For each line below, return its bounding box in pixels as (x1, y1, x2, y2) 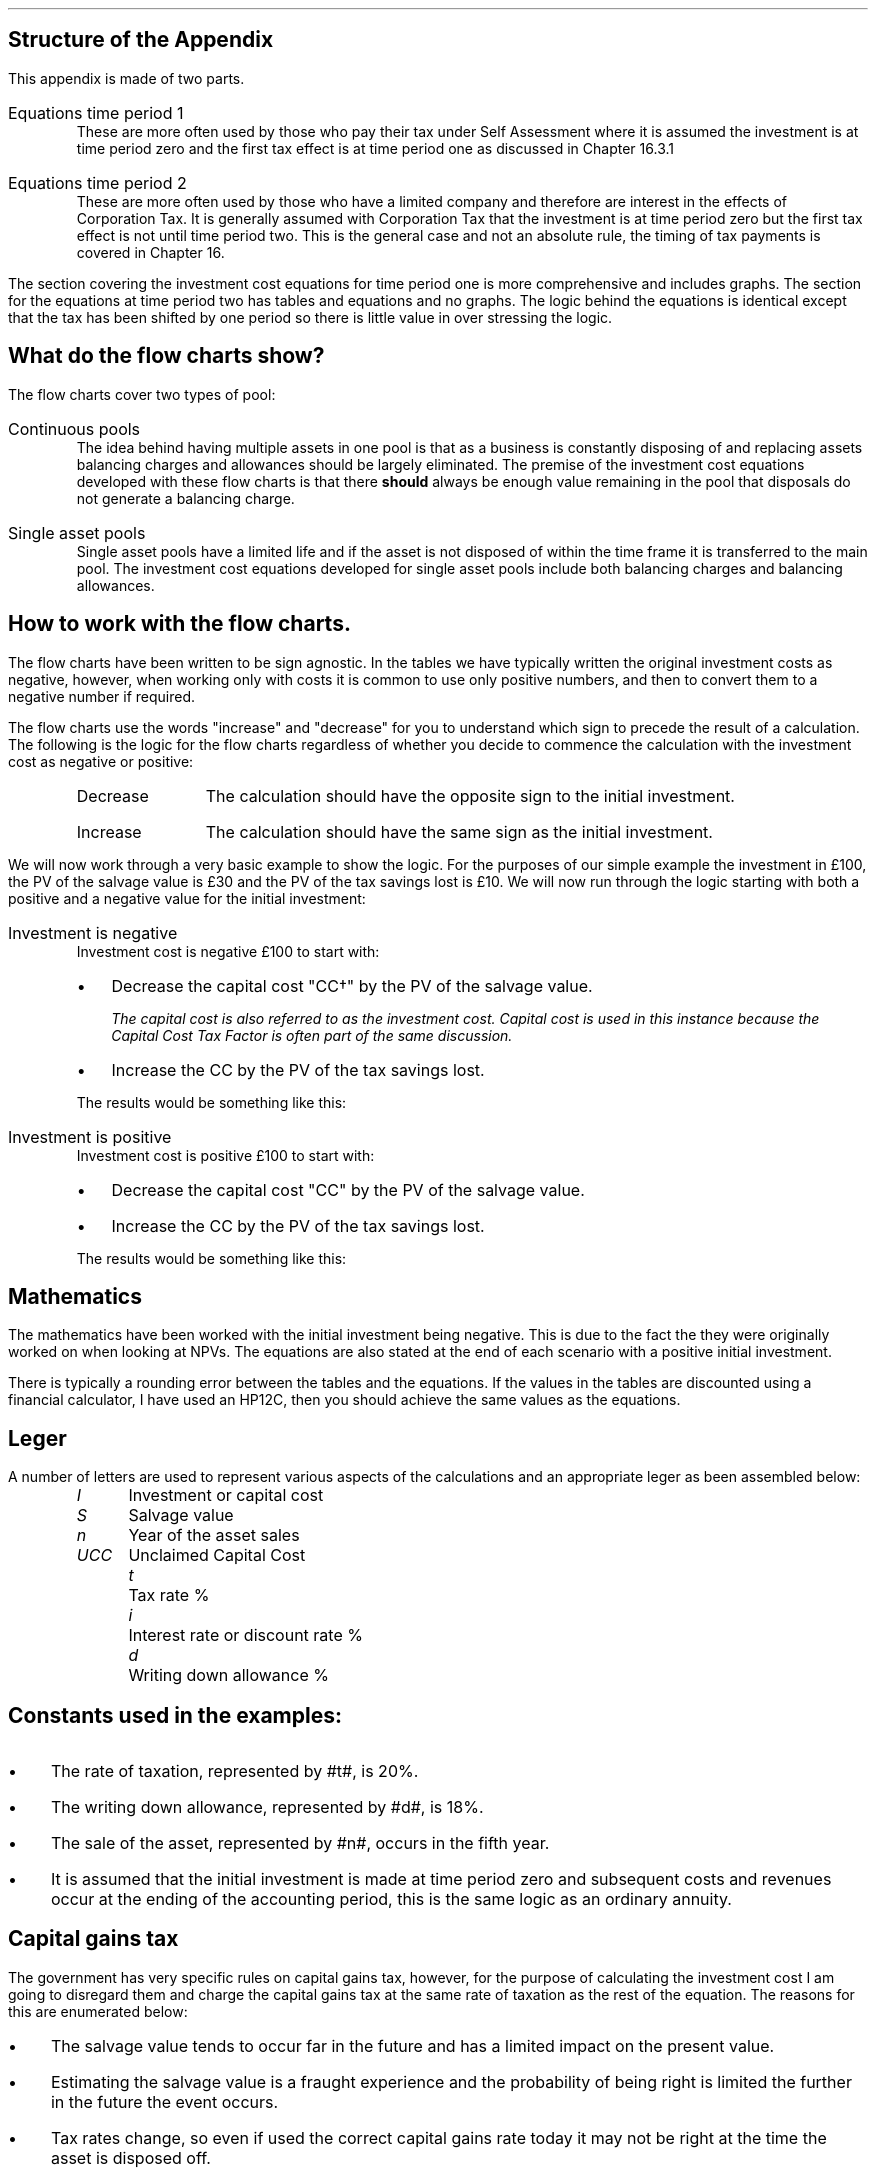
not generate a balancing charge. (76, 489, 295, 507)
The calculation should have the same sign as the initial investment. (205, 821, 713, 842)
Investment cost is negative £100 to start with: (76, 942, 380, 960)
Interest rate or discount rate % (128, 1625, 363, 1646)
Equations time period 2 (8, 172, 187, 193)
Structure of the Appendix (8, 27, 274, 53)
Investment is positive (8, 1126, 172, 1147)
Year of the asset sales (128, 1525, 300, 1546)
